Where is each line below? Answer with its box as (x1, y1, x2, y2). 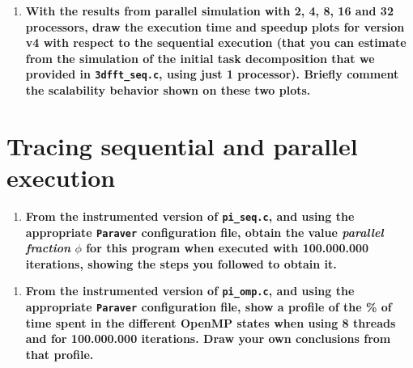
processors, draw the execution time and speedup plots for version (25, 18, 405, 35)
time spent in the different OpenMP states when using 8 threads (25, 314, 396, 331)
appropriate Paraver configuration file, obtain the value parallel (25, 223, 384, 240)
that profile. (25, 345, 94, 362)
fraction (25, 239, 71, 256)
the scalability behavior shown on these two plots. (25, 82, 311, 99)
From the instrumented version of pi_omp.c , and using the (25, 282, 355, 299)
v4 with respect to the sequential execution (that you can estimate (25, 34, 407, 51)
